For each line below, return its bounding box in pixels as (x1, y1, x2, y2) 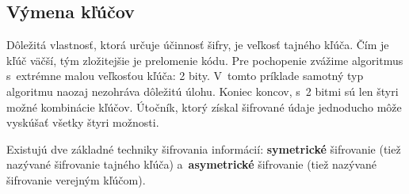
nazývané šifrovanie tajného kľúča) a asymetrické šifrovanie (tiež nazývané (6, 156, 377, 173)
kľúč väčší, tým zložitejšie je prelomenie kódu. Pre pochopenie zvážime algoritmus (6, 51, 403, 68)
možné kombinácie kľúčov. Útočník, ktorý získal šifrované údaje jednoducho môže (6, 98, 402, 115)
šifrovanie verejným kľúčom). (6, 171, 146, 188)
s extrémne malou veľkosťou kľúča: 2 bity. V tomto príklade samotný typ (6, 67, 364, 84)
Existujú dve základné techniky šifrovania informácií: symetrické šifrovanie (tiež (6, 140, 401, 157)
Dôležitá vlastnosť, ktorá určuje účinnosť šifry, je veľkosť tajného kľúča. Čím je (6, 36, 389, 53)
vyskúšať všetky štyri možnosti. (6, 114, 159, 131)
